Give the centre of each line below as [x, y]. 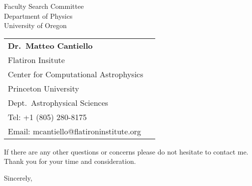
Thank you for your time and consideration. [70, 161]
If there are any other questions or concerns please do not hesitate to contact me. [126, 151]
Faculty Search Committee [44, 6]
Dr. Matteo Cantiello [50, 45]
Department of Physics [38, 15]
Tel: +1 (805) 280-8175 [47, 117]
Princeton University [43, 88]
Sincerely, [18, 177]
